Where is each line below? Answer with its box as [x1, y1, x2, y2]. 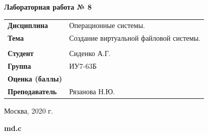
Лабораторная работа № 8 [4, 2, 92, 12]
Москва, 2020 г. [4, 105, 53, 116]
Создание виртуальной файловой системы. [69, 33, 201, 43]
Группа [8, 61, 31, 71]
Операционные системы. [69, 20, 145, 31]
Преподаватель [8, 86, 57, 96]
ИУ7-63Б [69, 61, 97, 71]
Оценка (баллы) [8, 73, 62, 84]
